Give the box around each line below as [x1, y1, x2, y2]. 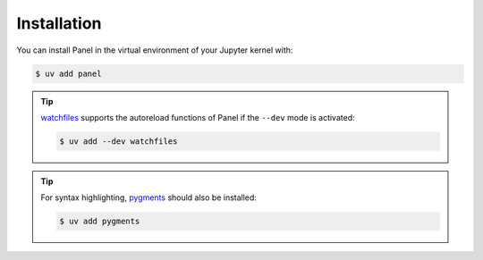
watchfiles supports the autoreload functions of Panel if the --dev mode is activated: [40, 112, 355, 122]
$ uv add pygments [59, 216, 140, 227]
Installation [16, 13, 102, 33]
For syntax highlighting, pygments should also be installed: [40, 192, 257, 203]
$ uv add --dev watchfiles [59, 136, 178, 147]
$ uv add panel [35, 68, 102, 79]
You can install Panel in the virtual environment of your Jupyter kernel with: [16, 45, 293, 55]
